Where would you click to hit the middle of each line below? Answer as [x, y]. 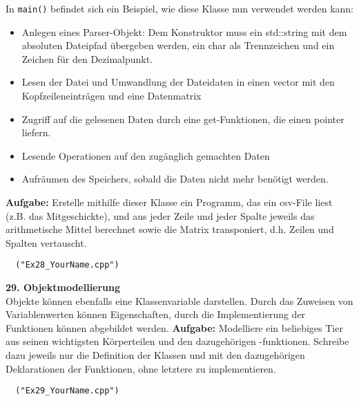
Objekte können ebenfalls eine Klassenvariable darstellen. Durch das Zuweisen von [179, 300]
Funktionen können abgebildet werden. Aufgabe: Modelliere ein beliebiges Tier [174, 327]
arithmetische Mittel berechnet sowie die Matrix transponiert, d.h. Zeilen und [170, 229]
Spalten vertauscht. [46, 242]
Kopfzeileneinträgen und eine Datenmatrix [111, 96]
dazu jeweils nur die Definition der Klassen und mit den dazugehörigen [155, 355]
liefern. [36, 132]
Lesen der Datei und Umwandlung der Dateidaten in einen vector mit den [178, 82]
